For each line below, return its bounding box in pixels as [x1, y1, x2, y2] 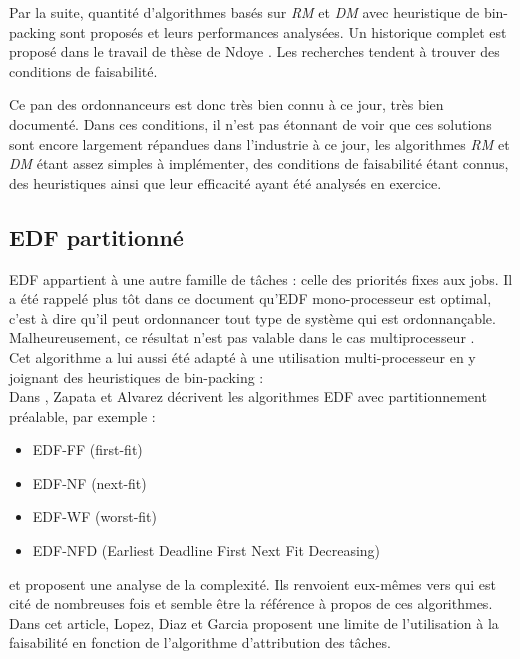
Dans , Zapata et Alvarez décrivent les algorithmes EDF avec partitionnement [9, 386, 487, 407]
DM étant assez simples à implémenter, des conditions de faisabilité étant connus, [9, 153, 509, 174]
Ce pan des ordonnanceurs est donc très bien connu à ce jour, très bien [9, 94, 444, 115]
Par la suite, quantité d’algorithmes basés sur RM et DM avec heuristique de [9, 2, 480, 22]
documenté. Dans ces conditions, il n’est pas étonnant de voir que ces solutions [9, 113, 492, 134]
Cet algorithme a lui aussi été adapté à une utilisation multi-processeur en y [9, 346, 476, 367]
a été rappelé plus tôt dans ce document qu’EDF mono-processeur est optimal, [9, 288, 492, 309]
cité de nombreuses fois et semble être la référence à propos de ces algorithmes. [9, 593, 493, 614]
